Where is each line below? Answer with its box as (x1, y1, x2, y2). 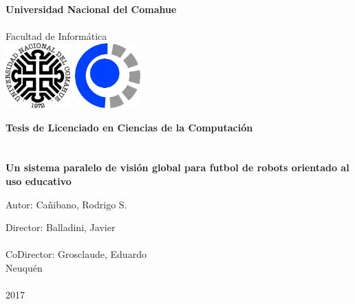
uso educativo (6, 174, 72, 188)
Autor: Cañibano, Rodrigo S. (6, 197, 127, 211)
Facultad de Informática (6, 28, 107, 43)
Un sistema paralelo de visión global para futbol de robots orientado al (6, 160, 349, 175)
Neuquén (6, 260, 43, 274)
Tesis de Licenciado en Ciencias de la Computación (6, 120, 253, 134)
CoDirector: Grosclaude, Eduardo (6, 247, 147, 261)
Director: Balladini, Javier (6, 220, 116, 235)
